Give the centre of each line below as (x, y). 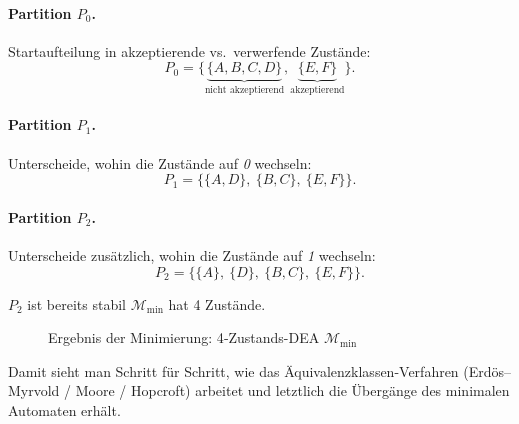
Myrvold (34, 390)
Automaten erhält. (64, 409)
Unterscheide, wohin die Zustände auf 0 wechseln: (160, 162)
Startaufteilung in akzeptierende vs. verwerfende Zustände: (189, 50)
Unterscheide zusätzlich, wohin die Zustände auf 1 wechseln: (192, 255)
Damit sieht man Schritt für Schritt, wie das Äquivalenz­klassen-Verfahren (233, 370)
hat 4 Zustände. (217, 303)
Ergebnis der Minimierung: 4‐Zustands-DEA (184, 337)
